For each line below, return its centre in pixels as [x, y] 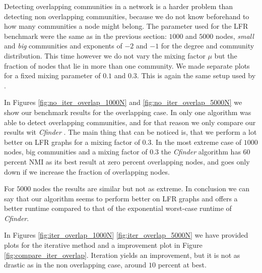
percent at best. [182, 265]
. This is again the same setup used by [196, 75]
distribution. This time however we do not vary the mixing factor [105, 55]
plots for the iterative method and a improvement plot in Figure [103, 245]
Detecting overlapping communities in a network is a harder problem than [118, 6]
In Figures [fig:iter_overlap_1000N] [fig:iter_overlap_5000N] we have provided [126, 235]
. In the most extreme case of [196, 142]
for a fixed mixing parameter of [52, 75]
